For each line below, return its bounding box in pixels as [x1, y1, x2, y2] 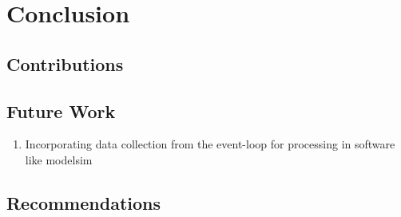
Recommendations [6, 190, 161, 215]
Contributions [6, 51, 124, 76]
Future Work [6, 98, 116, 123]
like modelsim [25, 151, 93, 168]
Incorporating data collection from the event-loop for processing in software [25, 136, 395, 152]
